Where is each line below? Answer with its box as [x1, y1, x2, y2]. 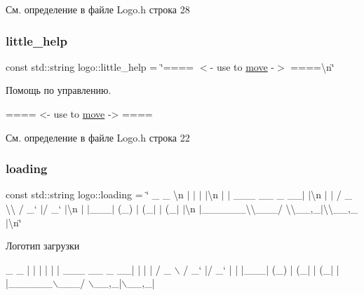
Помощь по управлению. [6, 83, 112, 97]
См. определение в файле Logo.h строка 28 [6, 2, 190, 16]
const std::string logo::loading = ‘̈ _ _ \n [6, 187, 184, 202]
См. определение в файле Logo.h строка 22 [6, 130, 190, 144]
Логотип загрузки [6, 238, 80, 253]
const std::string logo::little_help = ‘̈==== [6, 59, 194, 74]
